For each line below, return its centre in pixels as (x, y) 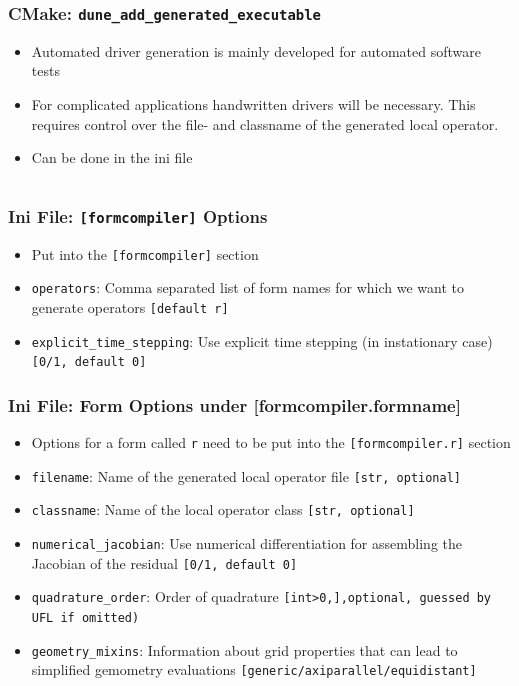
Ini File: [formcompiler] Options (138, 215)
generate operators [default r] (130, 306)
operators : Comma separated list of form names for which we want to (248, 287)
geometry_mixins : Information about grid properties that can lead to (244, 649)
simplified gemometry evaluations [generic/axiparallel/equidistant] (254, 669)
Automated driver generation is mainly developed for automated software (256, 50)
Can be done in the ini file (112, 157)
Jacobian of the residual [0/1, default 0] (164, 562)
